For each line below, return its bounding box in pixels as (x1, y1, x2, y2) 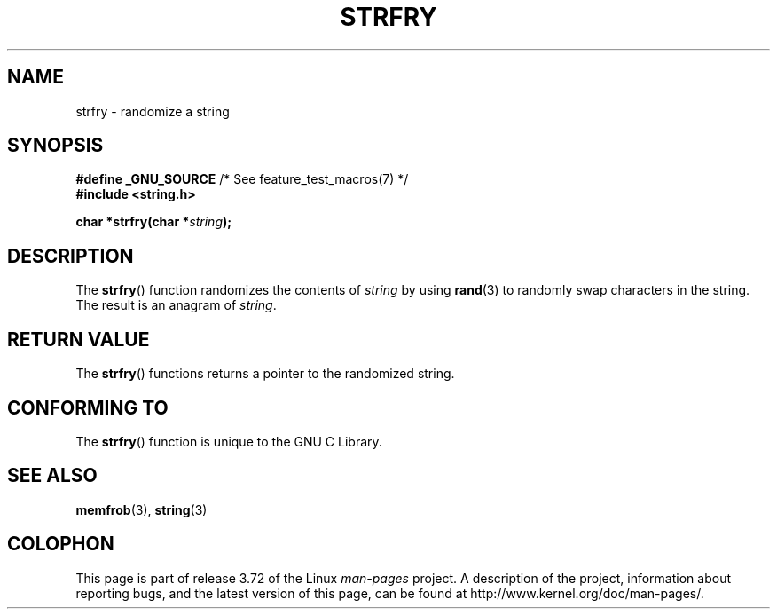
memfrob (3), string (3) (75, 501, 208, 517)
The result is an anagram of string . (75, 297, 277, 313)
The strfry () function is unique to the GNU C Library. (75, 433, 382, 449)
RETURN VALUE (7, 328, 150, 351)
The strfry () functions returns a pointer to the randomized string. (75, 366, 455, 382)
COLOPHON (7, 533, 114, 556)
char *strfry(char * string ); (75, 214, 232, 230)
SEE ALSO (7, 464, 98, 487)
